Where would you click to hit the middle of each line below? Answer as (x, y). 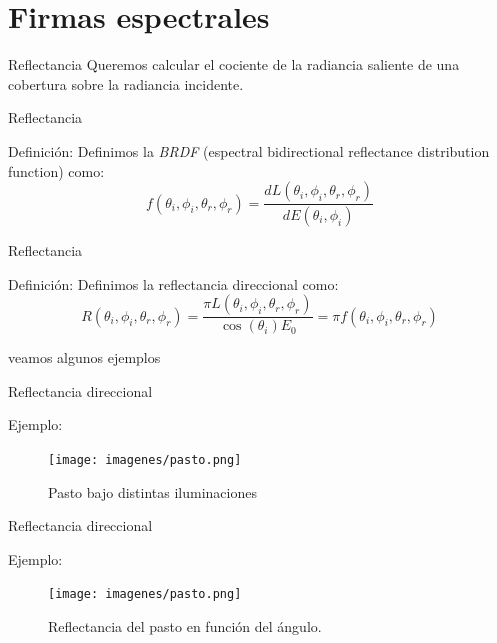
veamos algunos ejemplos (84, 357)
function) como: (56, 170)
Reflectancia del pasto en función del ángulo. (185, 626)
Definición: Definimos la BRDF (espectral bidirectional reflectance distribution (249, 150)
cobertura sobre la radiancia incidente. (126, 83)
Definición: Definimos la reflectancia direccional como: (173, 283)
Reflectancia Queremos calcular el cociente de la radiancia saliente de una (234, 64)
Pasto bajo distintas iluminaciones (152, 491)
